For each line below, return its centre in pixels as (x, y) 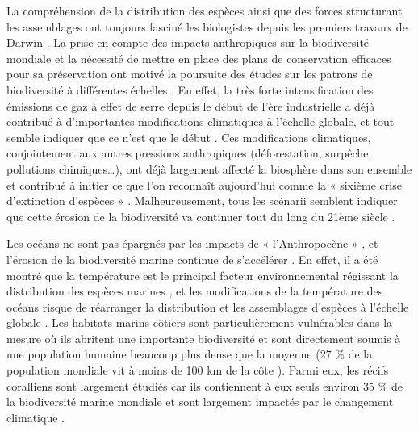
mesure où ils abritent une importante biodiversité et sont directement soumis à (204, 338)
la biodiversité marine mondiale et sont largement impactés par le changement (200, 402)
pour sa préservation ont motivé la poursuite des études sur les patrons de (190, 74)
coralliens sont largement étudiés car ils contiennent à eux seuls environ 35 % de (205, 385)
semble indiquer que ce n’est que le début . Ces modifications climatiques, (189, 137)
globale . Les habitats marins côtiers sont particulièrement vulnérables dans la (200, 322)
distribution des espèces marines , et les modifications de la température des (195, 291)
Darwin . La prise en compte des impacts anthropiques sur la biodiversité (188, 42)
